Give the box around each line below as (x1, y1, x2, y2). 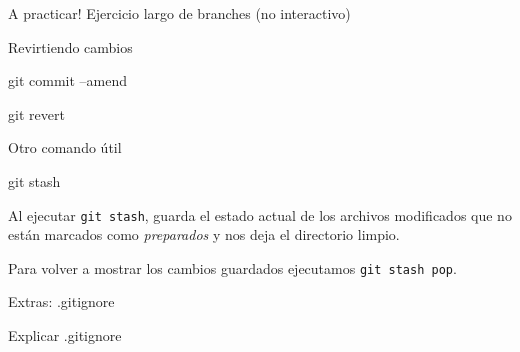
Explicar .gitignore (8, 325, 122, 346)
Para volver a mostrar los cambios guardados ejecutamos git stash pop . (8, 257, 457, 278)
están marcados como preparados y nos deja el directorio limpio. (8, 224, 400, 245)
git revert (8, 103, 65, 124)
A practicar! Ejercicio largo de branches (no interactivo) (8, 3, 351, 23)
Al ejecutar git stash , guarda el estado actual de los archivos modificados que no (8, 204, 512, 225)
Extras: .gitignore (8, 291, 115, 312)
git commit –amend (8, 70, 127, 91)
